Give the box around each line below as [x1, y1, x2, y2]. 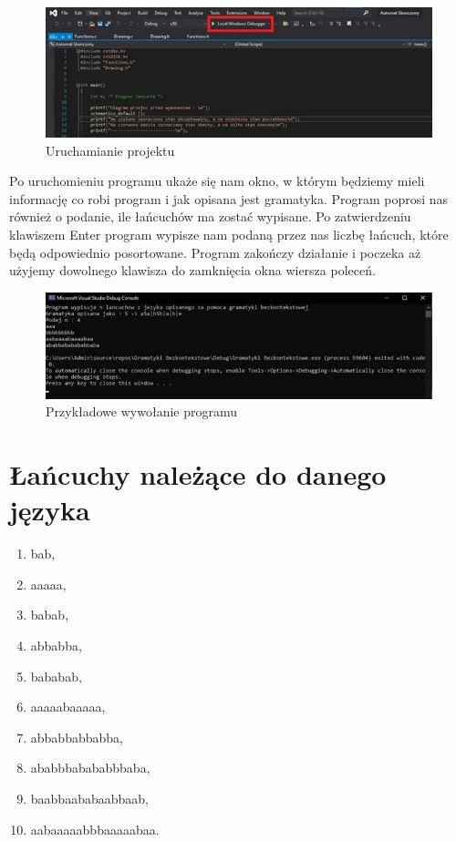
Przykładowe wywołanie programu [46, 402, 237, 421]
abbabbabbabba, [30, 727, 123, 746]
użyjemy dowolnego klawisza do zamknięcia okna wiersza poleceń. [9, 261, 376, 280]
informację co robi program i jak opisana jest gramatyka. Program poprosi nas [9, 189, 449, 208]
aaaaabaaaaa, [30, 697, 106, 716]
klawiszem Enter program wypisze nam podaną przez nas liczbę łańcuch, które [9, 224, 449, 243]
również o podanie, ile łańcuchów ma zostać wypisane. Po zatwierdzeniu [9, 207, 411, 226]
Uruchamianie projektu [46, 140, 175, 159]
